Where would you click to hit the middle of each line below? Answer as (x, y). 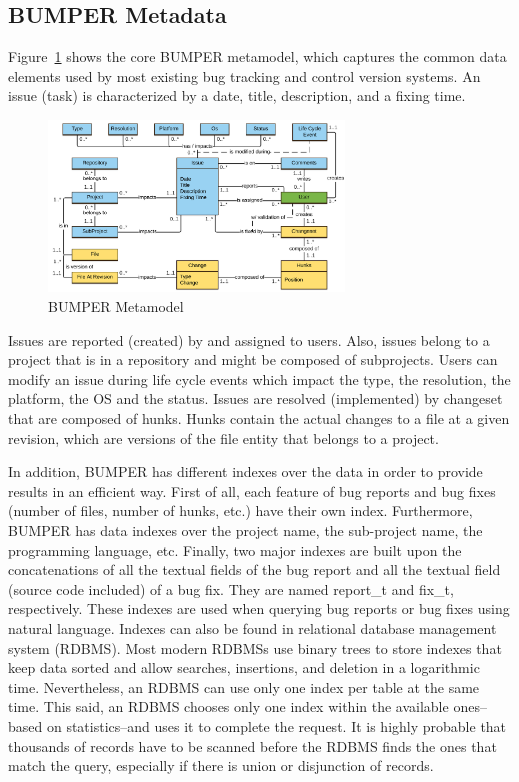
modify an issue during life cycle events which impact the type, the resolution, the (259, 378)
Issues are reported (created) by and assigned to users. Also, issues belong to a (249, 339)
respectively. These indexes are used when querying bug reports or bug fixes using (259, 608)
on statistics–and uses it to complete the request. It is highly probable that (276, 725)
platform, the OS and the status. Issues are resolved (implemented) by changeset (255, 398)
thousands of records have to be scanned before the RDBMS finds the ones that (252, 745)
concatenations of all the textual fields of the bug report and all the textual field (254, 569)
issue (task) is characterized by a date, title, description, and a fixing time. (237, 95)
